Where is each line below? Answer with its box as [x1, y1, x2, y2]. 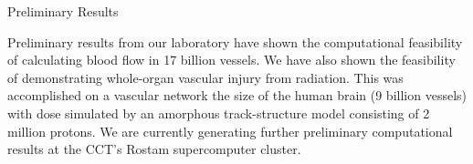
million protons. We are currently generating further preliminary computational [7, 121, 453, 140]
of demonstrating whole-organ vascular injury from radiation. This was [7, 67, 404, 87]
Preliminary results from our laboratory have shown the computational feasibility [7, 32, 463, 51]
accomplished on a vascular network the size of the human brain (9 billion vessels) [7, 86, 467, 105]
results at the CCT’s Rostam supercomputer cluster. [7, 139, 301, 159]
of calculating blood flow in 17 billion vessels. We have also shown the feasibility [7, 50, 456, 69]
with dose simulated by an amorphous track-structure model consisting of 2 [7, 103, 430, 122]
